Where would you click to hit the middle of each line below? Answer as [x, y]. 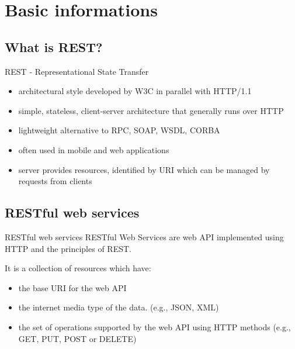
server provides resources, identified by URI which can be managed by [144, 169]
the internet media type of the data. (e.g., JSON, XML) [119, 307]
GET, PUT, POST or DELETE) [77, 338]
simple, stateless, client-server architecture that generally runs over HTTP [151, 110]
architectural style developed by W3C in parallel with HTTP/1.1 [135, 91]
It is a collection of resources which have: [78, 268]
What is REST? [54, 46]
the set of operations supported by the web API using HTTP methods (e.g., [155, 326]
